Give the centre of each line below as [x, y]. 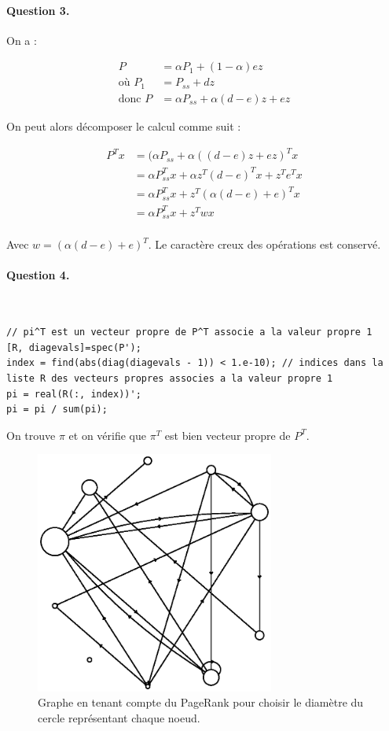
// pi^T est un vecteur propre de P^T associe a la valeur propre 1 [189, 332]
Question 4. [38, 275]
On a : [22, 40]
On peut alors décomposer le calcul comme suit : [124, 126]
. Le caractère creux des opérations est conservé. [264, 244]
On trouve [31, 435]
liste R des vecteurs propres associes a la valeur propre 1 [170, 378]
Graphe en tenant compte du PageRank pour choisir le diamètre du [201, 702]
